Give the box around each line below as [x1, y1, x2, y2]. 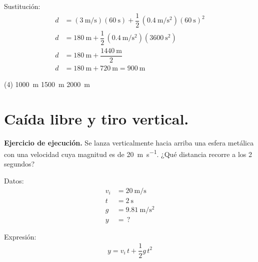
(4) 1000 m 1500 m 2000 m [4, 78, 90, 89]
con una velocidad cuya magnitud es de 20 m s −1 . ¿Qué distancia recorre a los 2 [4, 147, 252, 159]
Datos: [4, 175, 24, 186]
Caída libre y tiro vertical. [4, 108, 189, 128]
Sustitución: [4, 1, 40, 11]
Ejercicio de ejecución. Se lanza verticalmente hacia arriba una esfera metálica [4, 137, 254, 147]
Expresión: [4, 231, 36, 241]
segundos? [4, 158, 35, 169]
